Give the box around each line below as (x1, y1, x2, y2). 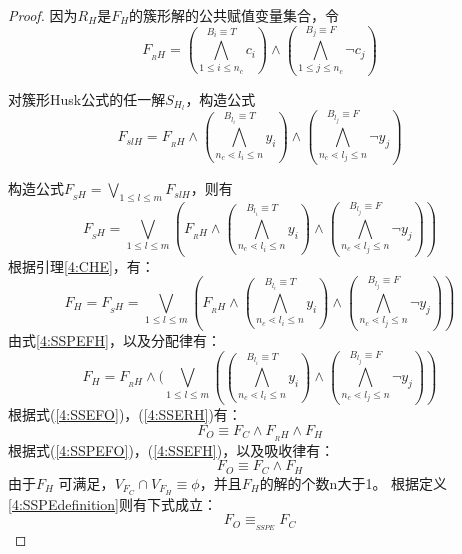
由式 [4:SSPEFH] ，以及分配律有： (8, 329, 221, 350)
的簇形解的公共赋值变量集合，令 (129, 5, 340, 25)
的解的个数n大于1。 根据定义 (259, 472, 448, 493)
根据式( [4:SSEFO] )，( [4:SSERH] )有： (8, 404, 242, 425)
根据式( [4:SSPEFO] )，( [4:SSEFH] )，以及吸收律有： (8, 439, 335, 460)
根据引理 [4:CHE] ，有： (8, 255, 155, 276)
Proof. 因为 (8, 5, 78, 25)
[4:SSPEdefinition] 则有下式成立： (8, 493, 217, 514)
